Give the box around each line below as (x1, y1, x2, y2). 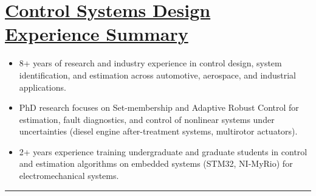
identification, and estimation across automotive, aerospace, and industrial (19, 68, 296, 81)
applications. (19, 80, 66, 93)
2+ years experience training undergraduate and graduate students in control (19, 145, 307, 158)
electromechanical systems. (19, 169, 119, 182)
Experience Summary (5, 21, 188, 46)
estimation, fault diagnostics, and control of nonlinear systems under (19, 113, 275, 125)
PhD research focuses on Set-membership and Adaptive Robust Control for (19, 101, 299, 114)
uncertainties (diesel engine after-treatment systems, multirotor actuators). (19, 125, 298, 138)
